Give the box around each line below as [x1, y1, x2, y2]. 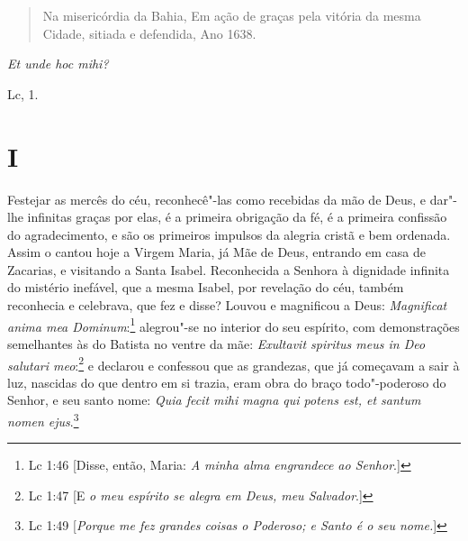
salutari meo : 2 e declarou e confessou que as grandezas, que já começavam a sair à [7, 353, 460, 374]
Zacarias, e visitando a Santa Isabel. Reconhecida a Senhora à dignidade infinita [7, 260, 450, 279]
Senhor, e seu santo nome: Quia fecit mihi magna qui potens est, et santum [7, 390, 421, 409]
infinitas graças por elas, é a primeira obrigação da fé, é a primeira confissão [27, 207, 447, 226]
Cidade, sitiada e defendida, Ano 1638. [42, 23, 256, 42]
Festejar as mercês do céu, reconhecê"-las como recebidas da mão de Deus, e [7, 189, 427, 208]
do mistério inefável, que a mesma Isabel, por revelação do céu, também [7, 278, 404, 297]
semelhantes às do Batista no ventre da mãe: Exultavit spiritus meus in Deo [7, 334, 426, 353]
